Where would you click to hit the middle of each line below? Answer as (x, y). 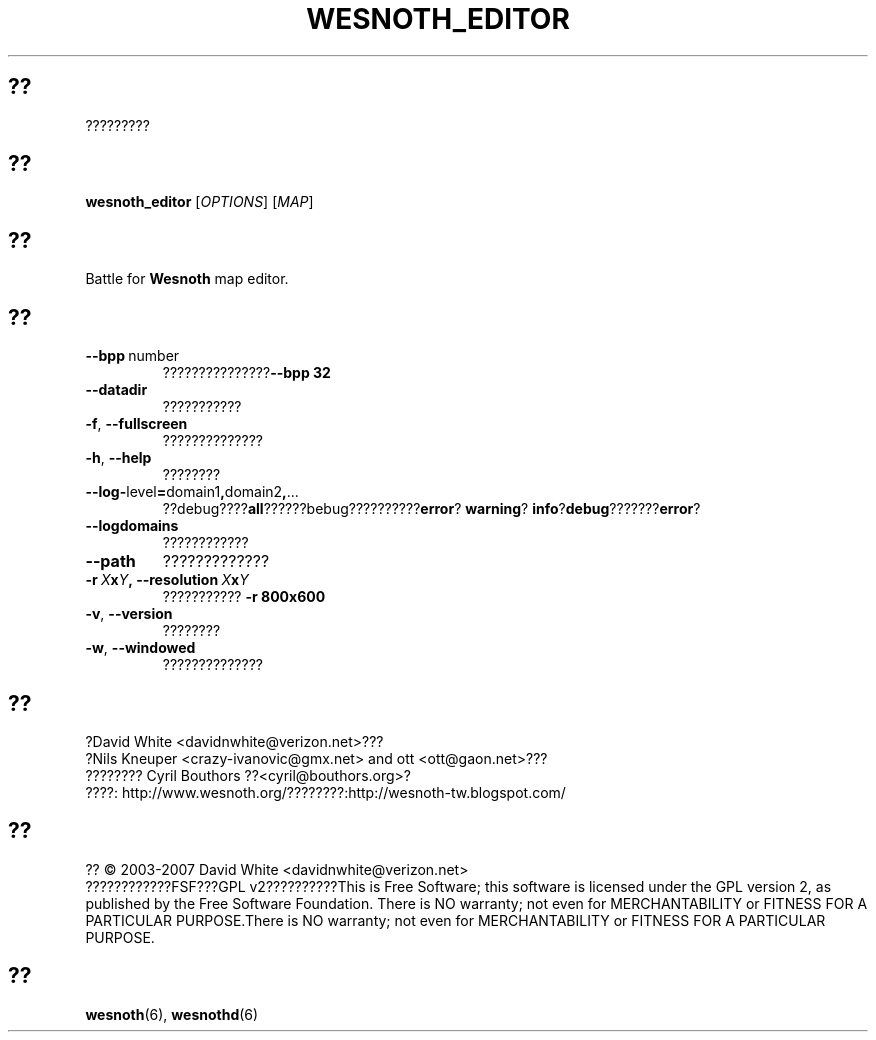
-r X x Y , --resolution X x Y (167, 580)
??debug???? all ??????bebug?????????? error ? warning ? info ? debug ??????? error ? (431, 509)
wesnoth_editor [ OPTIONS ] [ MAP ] (199, 202)
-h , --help (118, 458)
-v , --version (129, 614)
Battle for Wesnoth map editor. (187, 279)
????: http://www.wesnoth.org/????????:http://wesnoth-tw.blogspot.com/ (325, 792)
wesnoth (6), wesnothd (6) (172, 1014)
